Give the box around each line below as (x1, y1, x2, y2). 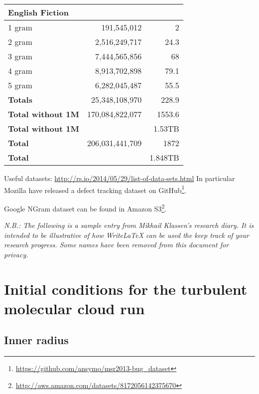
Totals (8, 94, 32, 105)
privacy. (4, 249, 28, 259)
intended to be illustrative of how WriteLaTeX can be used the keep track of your (4, 229, 249, 240)
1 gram (8, 21, 32, 33)
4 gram (8, 65, 32, 76)
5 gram (8, 79, 32, 91)
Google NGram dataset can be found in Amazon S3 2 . (4, 201, 167, 213)
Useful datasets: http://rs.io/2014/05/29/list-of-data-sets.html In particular (4, 173, 235, 183)
